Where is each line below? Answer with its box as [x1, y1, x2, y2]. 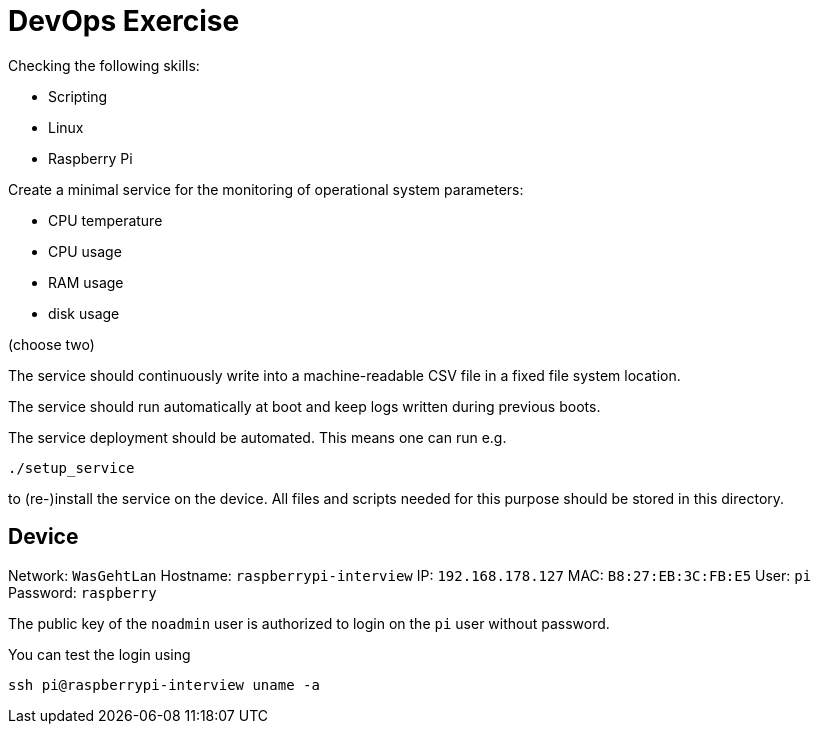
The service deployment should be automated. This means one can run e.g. [8, 428, 507, 446]
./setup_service [8, 459, 135, 476]
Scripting [48, 87, 108, 105]
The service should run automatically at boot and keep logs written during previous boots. [8, 397, 601, 415]
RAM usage [48, 273, 124, 291]
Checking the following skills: [8, 56, 200, 74]
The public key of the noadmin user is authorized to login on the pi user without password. [8, 614, 610, 632]
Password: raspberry [8, 583, 157, 601]
